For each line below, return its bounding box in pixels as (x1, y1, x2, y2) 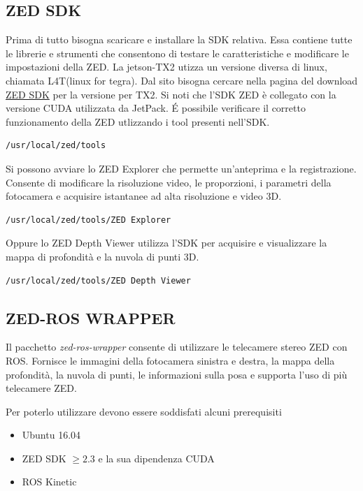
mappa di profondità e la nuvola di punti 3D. (6, 249, 199, 263)
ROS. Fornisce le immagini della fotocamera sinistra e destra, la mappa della (6, 353, 335, 367)
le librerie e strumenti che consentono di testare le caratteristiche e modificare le (6, 45, 349, 60)
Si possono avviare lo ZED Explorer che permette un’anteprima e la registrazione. (6, 161, 357, 175)
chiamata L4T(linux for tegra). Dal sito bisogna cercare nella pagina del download (6, 73, 358, 87)
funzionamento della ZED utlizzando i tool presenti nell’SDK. (6, 114, 270, 129)
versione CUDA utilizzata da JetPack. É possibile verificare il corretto (6, 101, 306, 115)
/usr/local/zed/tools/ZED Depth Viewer (6, 275, 191, 286)
